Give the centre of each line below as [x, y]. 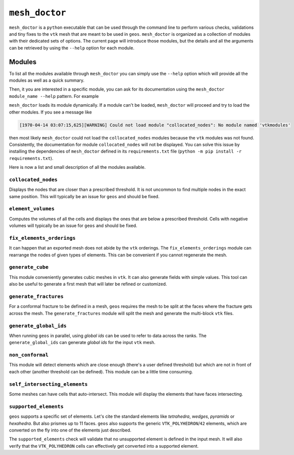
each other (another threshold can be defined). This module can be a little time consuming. [101, 371]
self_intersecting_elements [49, 384]
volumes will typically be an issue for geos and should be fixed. [73, 226]
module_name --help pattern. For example [54, 96]
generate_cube [29, 267]
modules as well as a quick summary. [47, 80]
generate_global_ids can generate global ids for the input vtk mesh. [82, 342]
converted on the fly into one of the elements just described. [70, 430]
